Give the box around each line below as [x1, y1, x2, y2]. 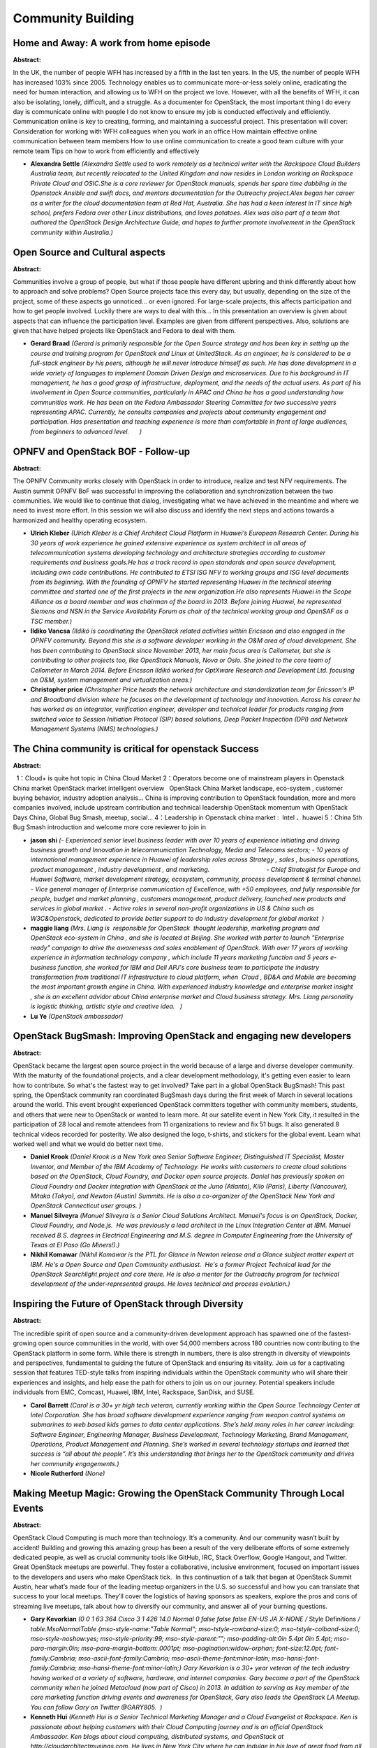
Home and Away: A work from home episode [13, 37, 211, 49]
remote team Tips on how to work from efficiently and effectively [13, 147, 200, 155]
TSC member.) [30, 617, 73, 625]
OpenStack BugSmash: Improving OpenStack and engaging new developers [13, 1030, 352, 1042]
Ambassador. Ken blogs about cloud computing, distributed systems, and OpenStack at [30, 1732, 284, 1740]
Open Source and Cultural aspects [13, 246, 165, 258]
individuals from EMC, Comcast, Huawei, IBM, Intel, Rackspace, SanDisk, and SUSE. [13, 1388, 255, 1396]
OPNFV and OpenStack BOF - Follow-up [13, 445, 191, 457]
